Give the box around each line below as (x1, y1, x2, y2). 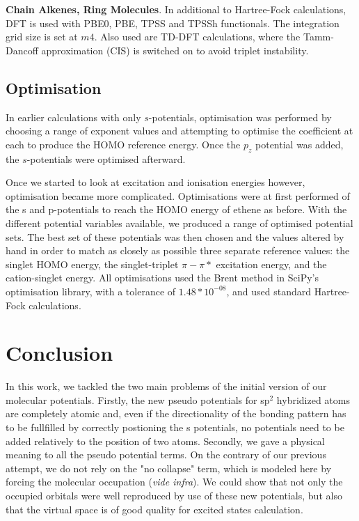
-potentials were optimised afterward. (26, 151, 186, 166)
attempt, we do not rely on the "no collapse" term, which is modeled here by (6, 460, 332, 475)
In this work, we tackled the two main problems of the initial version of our (6, 379, 327, 394)
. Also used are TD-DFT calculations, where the (94, 29, 301, 44)
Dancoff (6, 42, 38, 57)
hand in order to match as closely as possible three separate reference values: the (6, 243, 350, 258)
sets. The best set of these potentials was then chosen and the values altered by (6, 229, 344, 244)
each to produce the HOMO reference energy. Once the (6, 137, 241, 151)
